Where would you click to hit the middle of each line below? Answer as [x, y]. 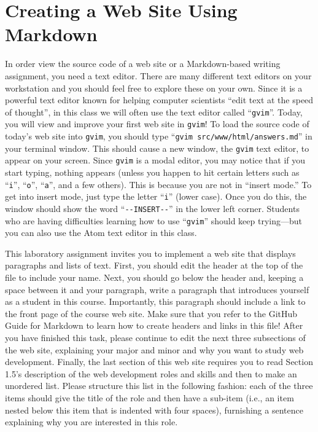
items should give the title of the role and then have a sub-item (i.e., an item [149, 397]
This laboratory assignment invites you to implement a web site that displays [150, 253]
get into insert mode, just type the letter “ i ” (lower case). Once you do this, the [156, 196]
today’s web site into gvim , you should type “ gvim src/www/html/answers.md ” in [159, 136]
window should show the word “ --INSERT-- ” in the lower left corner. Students [152, 208]
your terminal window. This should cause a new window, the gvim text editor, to [157, 148]
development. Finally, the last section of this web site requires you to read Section [159, 362]
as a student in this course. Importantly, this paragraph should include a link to [155, 301]
